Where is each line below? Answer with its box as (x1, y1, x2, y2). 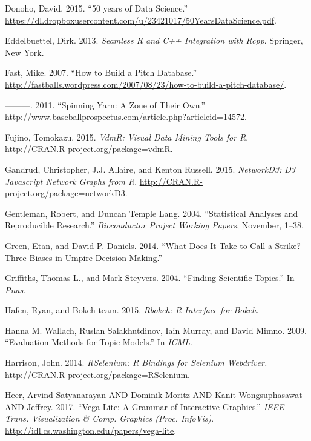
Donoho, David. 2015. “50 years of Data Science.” (5, 2, 188, 14)
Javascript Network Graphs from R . (5, 174, 137, 187)
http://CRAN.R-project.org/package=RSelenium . (5, 368, 190, 380)
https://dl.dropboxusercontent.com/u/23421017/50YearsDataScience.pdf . (5, 13, 277, 26)
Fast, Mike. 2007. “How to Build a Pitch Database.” (5, 66, 197, 79)
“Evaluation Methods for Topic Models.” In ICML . (5, 336, 192, 348)
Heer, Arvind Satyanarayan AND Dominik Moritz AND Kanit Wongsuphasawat (5, 388, 303, 401)
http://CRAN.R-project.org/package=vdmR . (5, 142, 173, 155)
